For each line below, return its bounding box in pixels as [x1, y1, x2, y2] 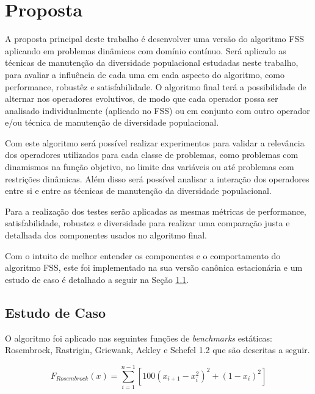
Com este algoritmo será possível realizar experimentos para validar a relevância [5, 136, 305, 149]
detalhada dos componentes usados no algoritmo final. [5, 229, 207, 242]
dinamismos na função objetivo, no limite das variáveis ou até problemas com [5, 160, 294, 173]
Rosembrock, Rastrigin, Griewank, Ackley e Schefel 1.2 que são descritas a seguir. [5, 343, 310, 356]
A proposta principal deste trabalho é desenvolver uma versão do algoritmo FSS [5, 32, 304, 45]
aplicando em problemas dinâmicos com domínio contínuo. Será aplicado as [5, 44, 286, 57]
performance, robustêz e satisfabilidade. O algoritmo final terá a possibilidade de [5, 80, 306, 93]
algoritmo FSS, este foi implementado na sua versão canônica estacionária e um [5, 261, 303, 274]
